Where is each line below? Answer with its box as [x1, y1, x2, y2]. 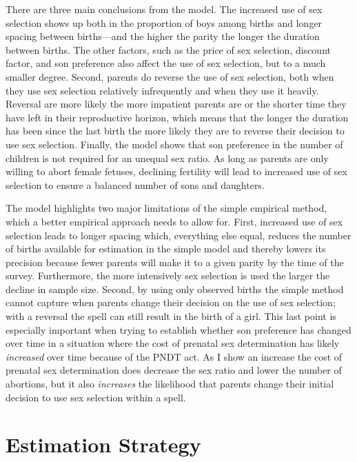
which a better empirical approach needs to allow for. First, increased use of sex [6, 214, 343, 228]
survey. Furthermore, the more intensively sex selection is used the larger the [6, 268, 330, 283]
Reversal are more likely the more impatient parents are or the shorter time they [6, 97, 347, 111]
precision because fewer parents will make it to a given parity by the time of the [6, 254, 344, 269]
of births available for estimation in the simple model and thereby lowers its [6, 241, 326, 256]
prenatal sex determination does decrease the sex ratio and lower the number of [6, 363, 342, 377]
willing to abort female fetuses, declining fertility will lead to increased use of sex [6, 164, 347, 179]
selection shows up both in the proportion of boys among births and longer [6, 15, 323, 30]
